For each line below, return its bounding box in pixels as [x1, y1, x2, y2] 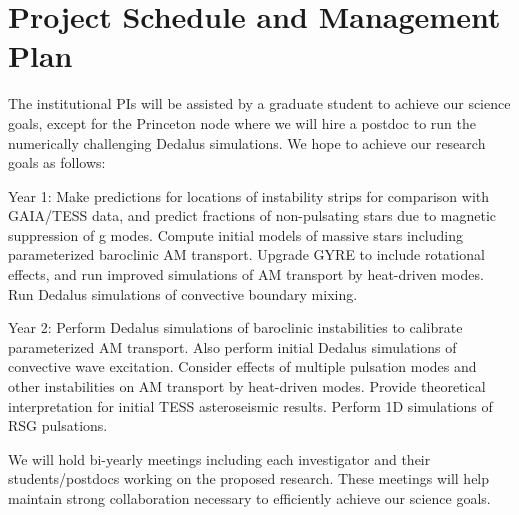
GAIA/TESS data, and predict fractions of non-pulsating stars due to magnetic [8, 205, 497, 226]
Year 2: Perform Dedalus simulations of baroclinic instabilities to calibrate [8, 317, 463, 338]
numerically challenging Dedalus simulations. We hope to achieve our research [8, 132, 486, 153]
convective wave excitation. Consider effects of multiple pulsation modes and [8, 356, 477, 377]
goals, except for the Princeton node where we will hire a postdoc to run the [8, 112, 476, 133]
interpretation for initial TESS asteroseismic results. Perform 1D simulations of [8, 395, 493, 416]
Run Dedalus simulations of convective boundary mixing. [8, 283, 358, 304]
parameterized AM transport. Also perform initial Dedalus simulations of [8, 336, 457, 357]
